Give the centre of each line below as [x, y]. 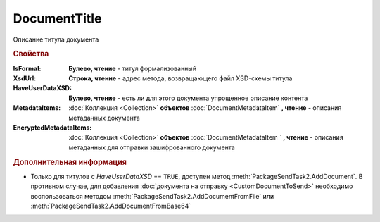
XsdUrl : [25, 78]
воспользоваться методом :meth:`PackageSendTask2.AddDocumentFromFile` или [152, 196]
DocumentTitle [57, 18]
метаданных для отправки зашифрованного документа [152, 147]
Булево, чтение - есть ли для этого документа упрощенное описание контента [188, 98]
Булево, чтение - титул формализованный [133, 68]
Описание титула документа [56, 39]
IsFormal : [27, 68]
